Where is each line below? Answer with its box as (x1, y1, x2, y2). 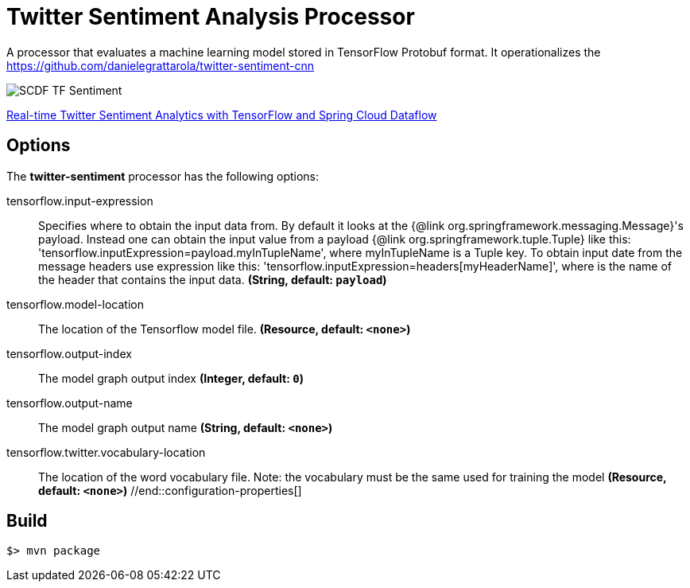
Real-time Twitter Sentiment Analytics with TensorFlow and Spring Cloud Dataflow (6, 107, 437, 122)
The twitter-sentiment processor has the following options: (6, 169, 320, 183)
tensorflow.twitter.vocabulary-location (6, 445, 206, 459)
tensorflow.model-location (6, 297, 144, 311)
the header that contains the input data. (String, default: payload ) (38, 272, 387, 286)
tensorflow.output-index (6, 346, 132, 360)
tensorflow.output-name (6, 395, 133, 410)
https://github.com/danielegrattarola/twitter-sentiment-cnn (6, 58, 315, 72)
